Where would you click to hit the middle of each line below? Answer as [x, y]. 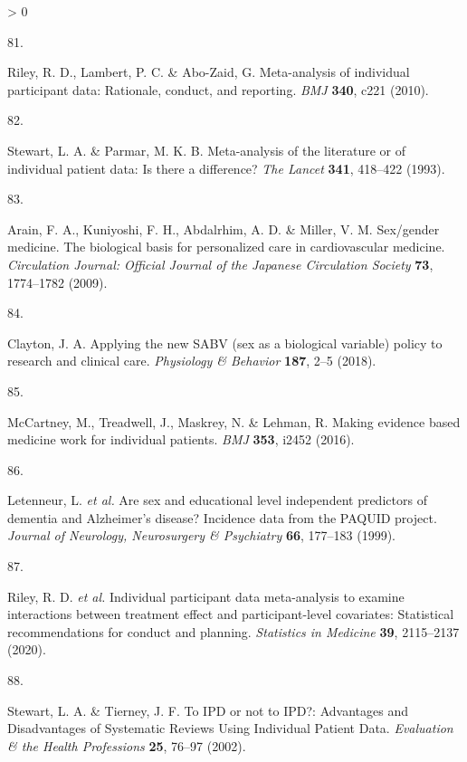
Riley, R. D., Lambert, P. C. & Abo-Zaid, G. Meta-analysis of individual [209, 72]
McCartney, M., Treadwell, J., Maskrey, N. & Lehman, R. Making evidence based [234, 421]
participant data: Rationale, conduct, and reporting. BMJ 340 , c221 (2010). [218, 89]
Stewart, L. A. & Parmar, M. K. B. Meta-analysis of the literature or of [207, 150]
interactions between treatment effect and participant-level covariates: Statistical [231, 614]
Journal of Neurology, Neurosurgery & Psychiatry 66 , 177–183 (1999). [202, 535]
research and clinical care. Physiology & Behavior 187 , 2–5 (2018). [192, 361]
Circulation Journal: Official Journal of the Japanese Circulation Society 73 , [220, 264]
